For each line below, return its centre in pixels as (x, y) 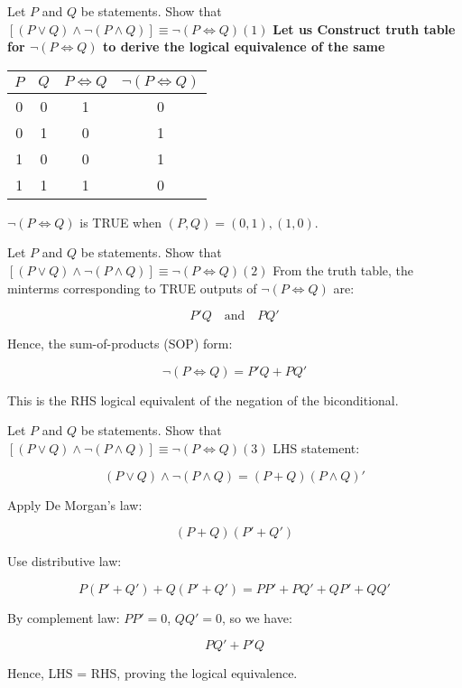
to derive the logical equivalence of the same (244, 46)
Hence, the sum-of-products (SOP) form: (120, 344)
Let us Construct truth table (364, 28)
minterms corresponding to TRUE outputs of (132, 288)
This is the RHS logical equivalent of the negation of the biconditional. (203, 400)
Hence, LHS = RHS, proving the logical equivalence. (152, 673)
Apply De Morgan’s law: (75, 504)
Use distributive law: (65, 561)
